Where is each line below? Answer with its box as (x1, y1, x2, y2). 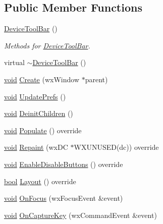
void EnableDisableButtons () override (4, 158, 123, 169)
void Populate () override (4, 125, 82, 135)
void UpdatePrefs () (4, 91, 66, 101)
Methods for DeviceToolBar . (4, 40, 90, 50)
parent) (85, 74, 108, 84)
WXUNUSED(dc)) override (74, 142, 159, 152)
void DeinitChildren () (4, 108, 73, 119)
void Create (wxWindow (4, 74, 80, 84)
